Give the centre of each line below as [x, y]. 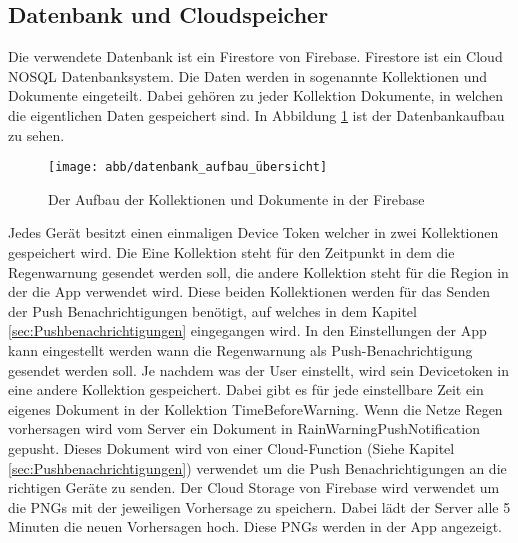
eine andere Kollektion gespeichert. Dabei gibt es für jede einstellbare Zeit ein [246, 389]
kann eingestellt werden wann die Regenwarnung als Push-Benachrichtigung [240, 349]
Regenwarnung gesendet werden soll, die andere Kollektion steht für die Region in [258, 271]
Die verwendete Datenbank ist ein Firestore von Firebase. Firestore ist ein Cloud [255, 56]
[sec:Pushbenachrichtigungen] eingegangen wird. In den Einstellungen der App [247, 330]
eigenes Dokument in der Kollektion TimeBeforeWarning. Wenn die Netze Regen [255, 408]
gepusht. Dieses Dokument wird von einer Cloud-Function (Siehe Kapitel [231, 447]
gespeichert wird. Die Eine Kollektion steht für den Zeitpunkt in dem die [231, 252]
